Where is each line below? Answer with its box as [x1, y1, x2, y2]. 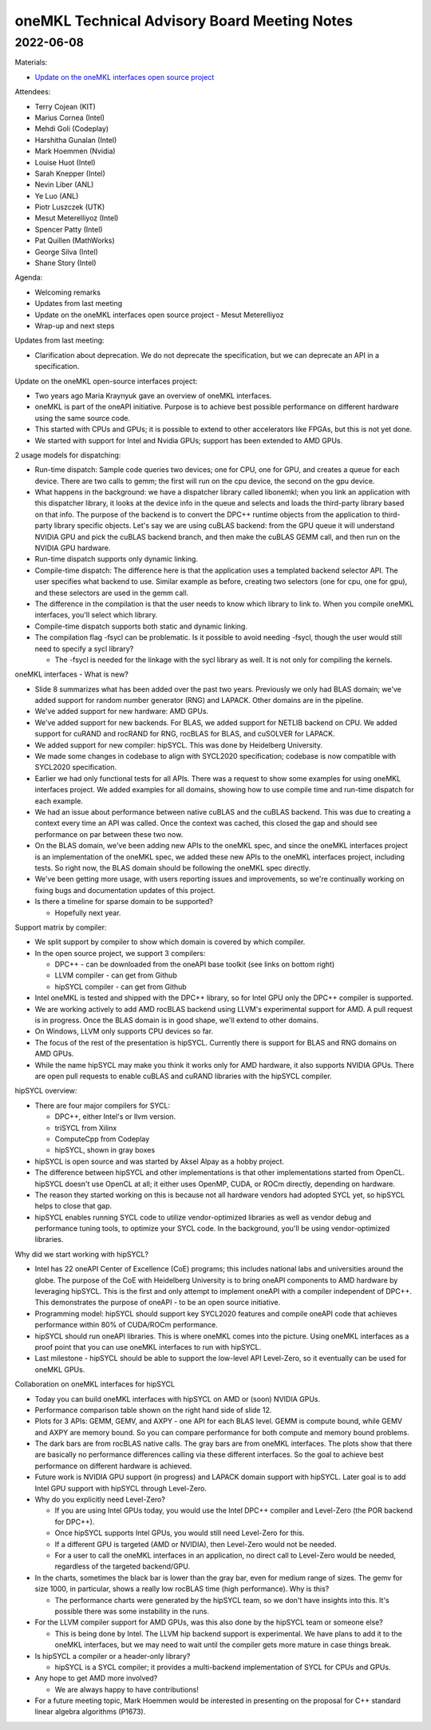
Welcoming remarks [34, 288, 101, 297]
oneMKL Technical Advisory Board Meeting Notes [14, 12, 354, 30]
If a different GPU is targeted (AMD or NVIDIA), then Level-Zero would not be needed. [54, 1539, 337, 1549]
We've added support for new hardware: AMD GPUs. [34, 707, 209, 716]
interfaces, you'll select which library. [34, 610, 158, 620]
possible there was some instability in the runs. [54, 1606, 209, 1616]
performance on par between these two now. [34, 829, 184, 839]
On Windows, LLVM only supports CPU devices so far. [34, 1026, 214, 1036]
